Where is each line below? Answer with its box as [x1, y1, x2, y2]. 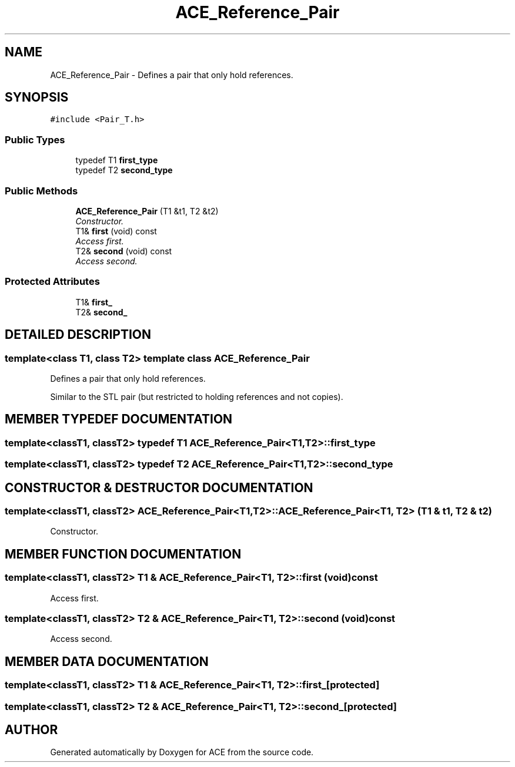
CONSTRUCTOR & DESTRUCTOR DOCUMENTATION [5, 480, 313, 495]
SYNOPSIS [5, 90, 69, 105]
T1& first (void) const [75, 226, 157, 236]
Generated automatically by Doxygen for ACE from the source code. [50, 747, 314, 758]
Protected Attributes [5, 275, 100, 288]
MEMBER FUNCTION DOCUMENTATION [5, 546, 242, 561]
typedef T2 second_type [75, 165, 173, 176]
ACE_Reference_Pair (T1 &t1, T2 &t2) [75, 206, 219, 216]
